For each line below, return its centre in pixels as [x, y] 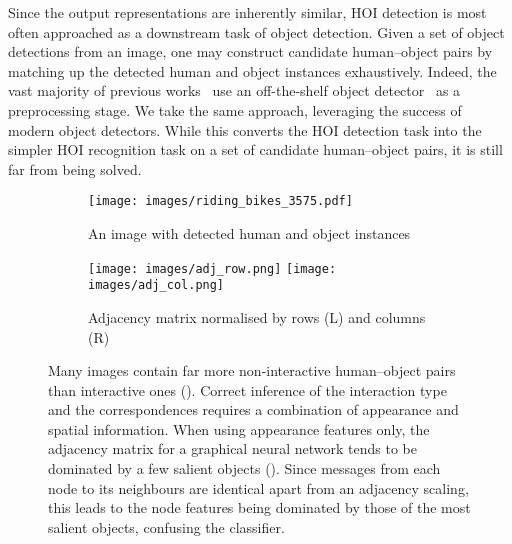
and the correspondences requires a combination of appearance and [253, 409]
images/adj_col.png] [156, 285]
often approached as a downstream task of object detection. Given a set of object [256, 31]
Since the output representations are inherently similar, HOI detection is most [247, 12]
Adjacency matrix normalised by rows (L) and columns [257, 316]
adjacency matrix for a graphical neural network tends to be [232, 448]
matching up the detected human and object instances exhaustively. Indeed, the [252, 70]
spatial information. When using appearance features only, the [239, 428]
